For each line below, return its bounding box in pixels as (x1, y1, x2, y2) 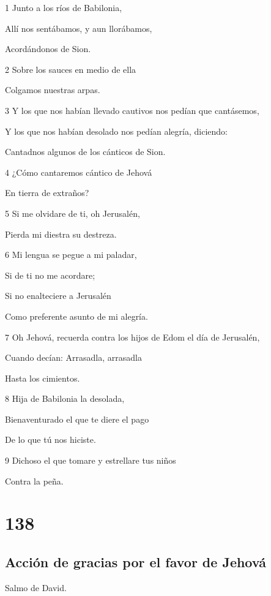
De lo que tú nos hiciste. (5, 433, 96, 446)
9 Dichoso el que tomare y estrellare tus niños (5, 454, 176, 467)
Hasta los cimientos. (5, 371, 80, 384)
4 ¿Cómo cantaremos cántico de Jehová (5, 165, 152, 178)
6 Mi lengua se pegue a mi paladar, (5, 248, 137, 261)
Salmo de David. (5, 581, 67, 594)
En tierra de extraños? (5, 186, 89, 199)
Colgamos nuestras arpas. (5, 83, 100, 96)
